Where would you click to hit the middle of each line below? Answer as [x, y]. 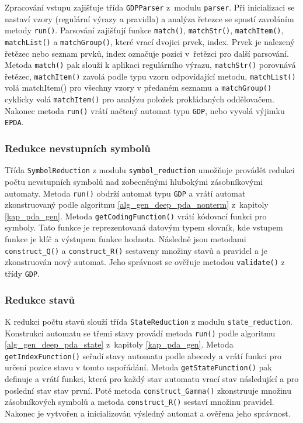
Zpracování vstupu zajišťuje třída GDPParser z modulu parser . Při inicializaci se [150, 7]
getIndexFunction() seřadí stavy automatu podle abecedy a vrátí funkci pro [143, 355]
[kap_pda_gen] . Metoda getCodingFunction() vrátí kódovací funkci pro [136, 216]
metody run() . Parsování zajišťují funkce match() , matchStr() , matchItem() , [144, 30]
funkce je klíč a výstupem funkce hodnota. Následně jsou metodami [126, 239]
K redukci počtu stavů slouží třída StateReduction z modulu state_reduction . [149, 321]
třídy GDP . [22, 273]
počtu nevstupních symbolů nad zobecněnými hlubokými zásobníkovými [134, 181]
